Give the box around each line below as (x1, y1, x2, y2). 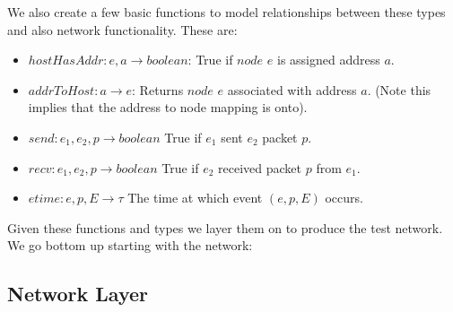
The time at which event (127, 188, 263, 207)
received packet (218, 158, 302, 177)
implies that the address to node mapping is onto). (28, 98, 308, 117)
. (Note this (367, 80, 431, 99)
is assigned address (276, 50, 380, 69)
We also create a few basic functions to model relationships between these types (7, 3, 446, 21)
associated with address (227, 80, 357, 99)
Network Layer (7, 280, 148, 308)
